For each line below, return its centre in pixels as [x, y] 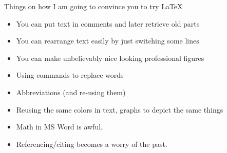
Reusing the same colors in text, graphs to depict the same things [120, 109]
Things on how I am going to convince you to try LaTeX [93, 6]
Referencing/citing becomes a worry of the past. [92, 144]
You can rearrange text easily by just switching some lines [108, 41]
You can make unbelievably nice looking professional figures [110, 58]
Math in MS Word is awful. [59, 127]
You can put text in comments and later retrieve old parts [108, 23]
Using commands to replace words [70, 75]
